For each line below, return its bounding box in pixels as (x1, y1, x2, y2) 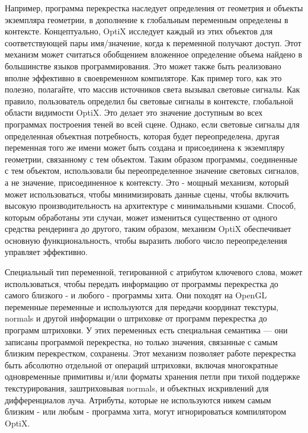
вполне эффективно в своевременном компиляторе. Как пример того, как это (5, 71, 282, 84)
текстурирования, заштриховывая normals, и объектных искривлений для (5, 382, 269, 394)
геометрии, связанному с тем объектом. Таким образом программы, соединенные (5, 152, 297, 165)
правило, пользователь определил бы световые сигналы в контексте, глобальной (5, 94, 293, 107)
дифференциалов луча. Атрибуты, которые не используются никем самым (5, 393, 271, 406)
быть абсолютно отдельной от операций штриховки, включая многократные (5, 358, 278, 371)
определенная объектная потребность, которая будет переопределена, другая (5, 129, 280, 142)
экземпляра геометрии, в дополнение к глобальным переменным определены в (5, 13, 288, 26)
